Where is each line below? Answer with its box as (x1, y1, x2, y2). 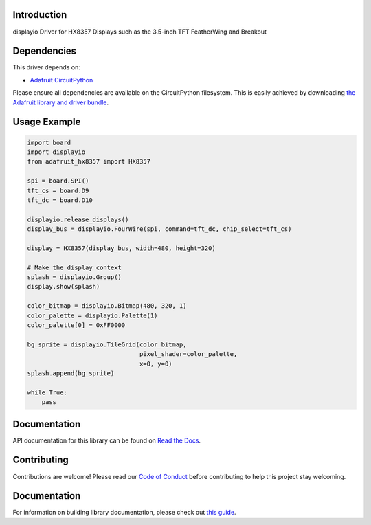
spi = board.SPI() (27, 177, 89, 185)
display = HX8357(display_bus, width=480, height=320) (27, 244, 216, 252)
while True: (27, 388, 68, 396)
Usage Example (12, 116, 81, 128)
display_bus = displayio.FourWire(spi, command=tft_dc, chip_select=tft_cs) (27, 225, 292, 233)
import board (27, 138, 71, 146)
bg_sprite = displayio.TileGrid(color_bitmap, (27, 340, 187, 348)
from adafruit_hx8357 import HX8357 (27, 158, 151, 166)
